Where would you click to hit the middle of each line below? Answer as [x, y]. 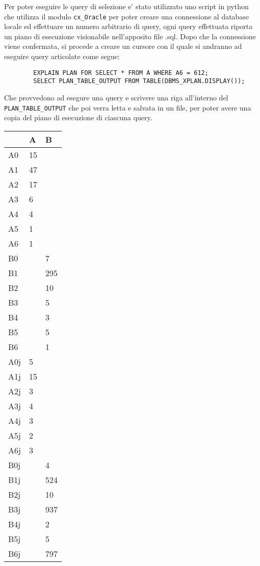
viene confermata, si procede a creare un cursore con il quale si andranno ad [123, 46]
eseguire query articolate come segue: [62, 56]
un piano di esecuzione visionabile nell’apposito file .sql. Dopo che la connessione [130, 36]
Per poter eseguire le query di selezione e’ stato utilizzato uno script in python [126, 6]
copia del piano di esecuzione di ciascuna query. [78, 117]
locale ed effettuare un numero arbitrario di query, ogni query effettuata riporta [128, 26]
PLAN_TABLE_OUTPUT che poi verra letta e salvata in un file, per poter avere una [128, 107]
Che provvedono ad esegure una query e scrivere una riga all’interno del [116, 97]
